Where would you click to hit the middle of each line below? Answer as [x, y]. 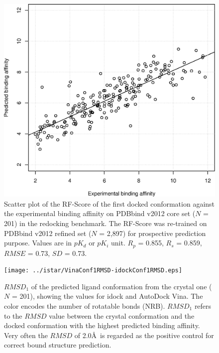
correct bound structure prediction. [58, 345]
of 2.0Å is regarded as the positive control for [144, 335]
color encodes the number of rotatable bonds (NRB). [85, 306]
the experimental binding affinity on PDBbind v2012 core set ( [100, 213]
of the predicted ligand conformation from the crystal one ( [121, 286]
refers [203, 306]
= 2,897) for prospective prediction [153, 233]
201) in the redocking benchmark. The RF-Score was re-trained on [106, 223]
